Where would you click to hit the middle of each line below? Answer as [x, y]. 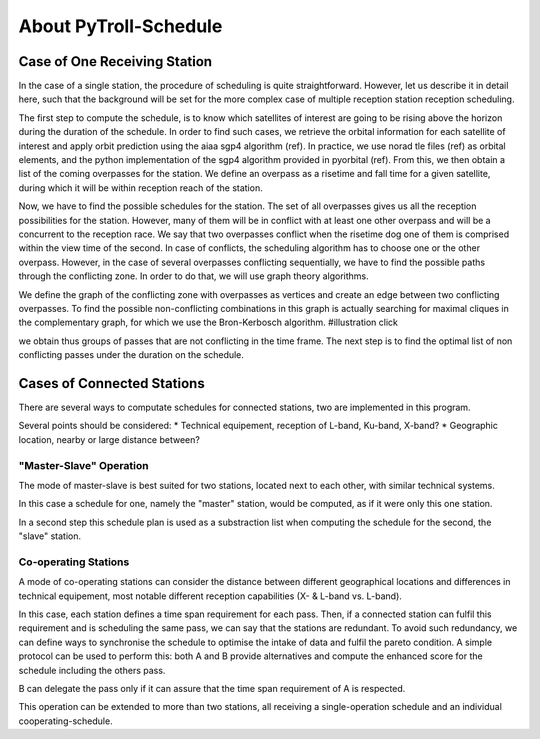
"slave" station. [50, 536]
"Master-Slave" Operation [83, 465]
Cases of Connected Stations [111, 383]
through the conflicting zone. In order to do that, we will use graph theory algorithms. [193, 276]
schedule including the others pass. [92, 670]
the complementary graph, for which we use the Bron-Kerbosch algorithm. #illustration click [208, 322]
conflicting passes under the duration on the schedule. [131, 355]
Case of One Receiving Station [115, 61]
